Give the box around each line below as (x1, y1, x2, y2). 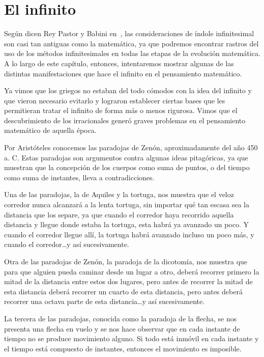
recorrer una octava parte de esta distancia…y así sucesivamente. (4, 296, 205, 307)
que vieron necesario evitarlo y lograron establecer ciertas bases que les (4, 95, 225, 105)
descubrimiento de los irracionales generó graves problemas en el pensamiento (4, 115, 246, 125)
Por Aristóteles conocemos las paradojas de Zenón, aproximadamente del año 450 (4, 142, 258, 153)
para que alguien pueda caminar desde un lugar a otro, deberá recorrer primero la (4, 266, 259, 277)
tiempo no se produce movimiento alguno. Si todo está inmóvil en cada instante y (4, 333, 259, 344)
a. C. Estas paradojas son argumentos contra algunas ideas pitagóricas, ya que (4, 152, 248, 162)
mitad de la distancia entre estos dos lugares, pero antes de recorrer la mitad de (4, 276, 253, 287)
